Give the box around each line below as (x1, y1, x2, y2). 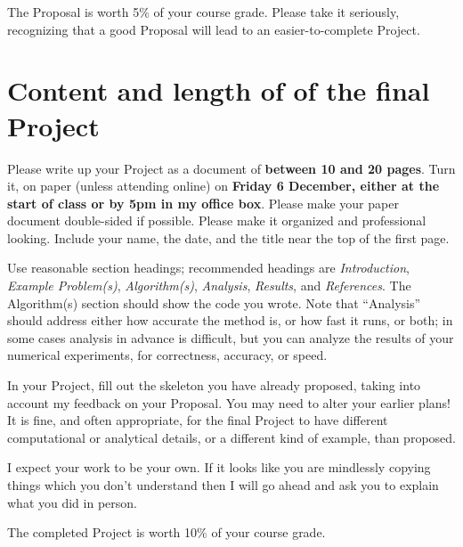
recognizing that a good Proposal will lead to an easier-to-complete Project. (7, 20, 420, 38)
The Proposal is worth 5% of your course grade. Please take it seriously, (7, 3, 400, 20)
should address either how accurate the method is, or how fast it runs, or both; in (7, 311, 453, 330)
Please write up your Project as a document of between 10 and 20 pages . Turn (7, 159, 456, 177)
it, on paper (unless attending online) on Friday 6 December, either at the (7, 176, 440, 195)
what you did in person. (7, 493, 137, 511)
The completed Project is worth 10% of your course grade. (7, 523, 326, 542)
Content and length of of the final (7, 72, 430, 109)
